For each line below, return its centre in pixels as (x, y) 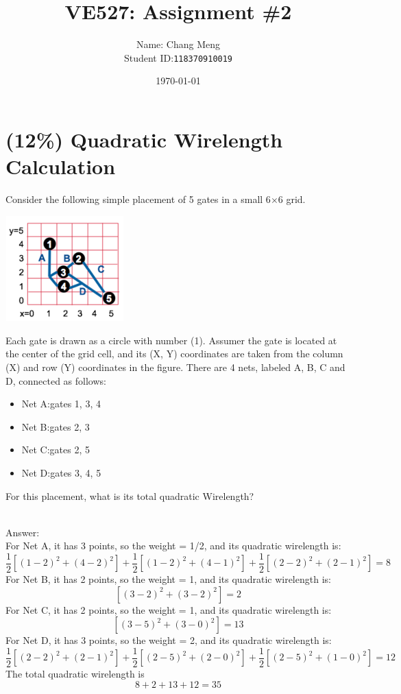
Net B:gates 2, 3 (56, 426)
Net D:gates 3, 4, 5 (61, 473)
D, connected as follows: (56, 380)
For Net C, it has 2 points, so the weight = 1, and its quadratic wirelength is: (169, 609)
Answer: (23, 532)
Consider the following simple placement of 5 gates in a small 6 (138, 199)
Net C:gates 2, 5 (56, 450)
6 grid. (292, 199)
